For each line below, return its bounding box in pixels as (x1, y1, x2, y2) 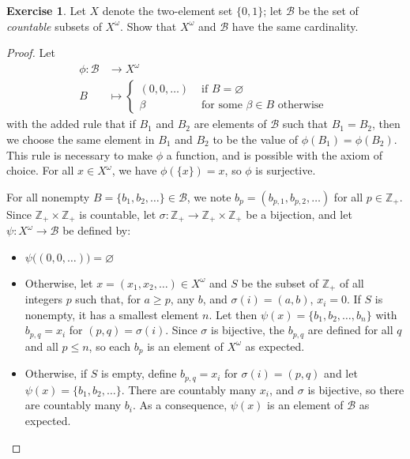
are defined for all (307, 322, 393, 338)
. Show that (120, 17, 177, 34)
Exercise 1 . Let (6, 2, 86, 18)
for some (201, 99, 243, 111)
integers (24, 291, 62, 307)
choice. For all (6, 162, 74, 179)
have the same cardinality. (231, 17, 359, 34)
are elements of (194, 115, 267, 132)
